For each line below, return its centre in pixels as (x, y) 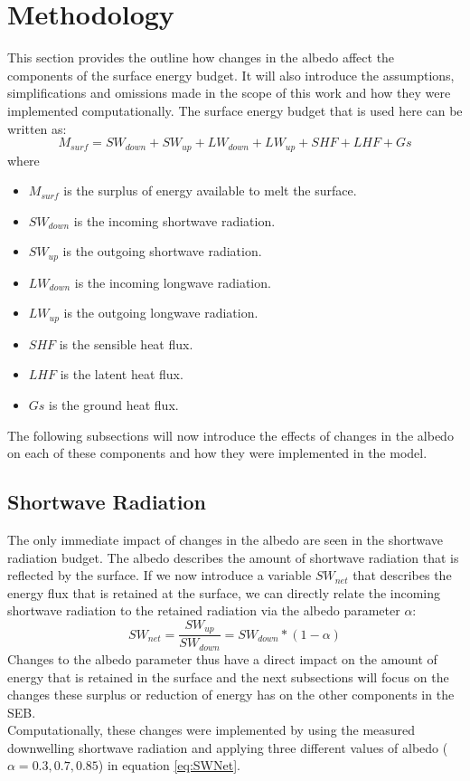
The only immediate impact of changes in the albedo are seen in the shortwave (226, 539)
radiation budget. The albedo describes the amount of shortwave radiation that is (233, 557)
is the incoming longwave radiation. (173, 282)
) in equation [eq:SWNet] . (169, 765)
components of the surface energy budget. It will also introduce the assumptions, (231, 75)
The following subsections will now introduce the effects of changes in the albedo (230, 435)
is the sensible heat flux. (126, 343)
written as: (37, 128)
